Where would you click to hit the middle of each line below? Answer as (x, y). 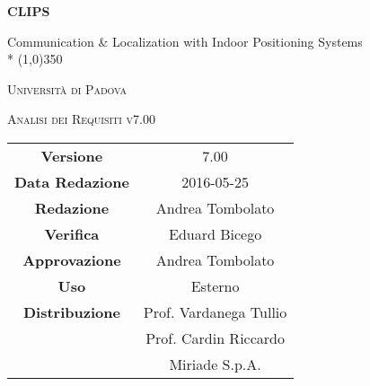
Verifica (72, 233)
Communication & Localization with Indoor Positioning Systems (185, 41)
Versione (72, 155)
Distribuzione (71, 311)
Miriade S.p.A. (215, 364)
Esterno (215, 285)
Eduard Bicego (215, 233)
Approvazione (72, 259)
